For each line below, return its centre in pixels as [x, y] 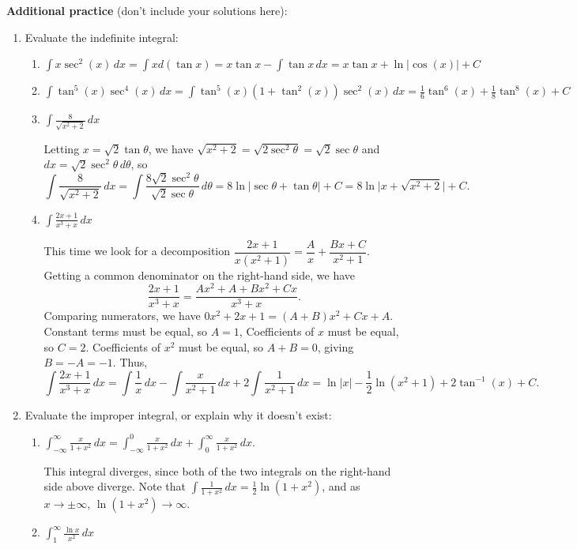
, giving [336, 346]
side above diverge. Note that [115, 486]
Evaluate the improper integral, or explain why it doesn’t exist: [178, 414]
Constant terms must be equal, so [126, 331]
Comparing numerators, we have [122, 316]
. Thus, [130, 362]
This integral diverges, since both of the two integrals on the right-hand [217, 470]
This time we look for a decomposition [137, 251]
